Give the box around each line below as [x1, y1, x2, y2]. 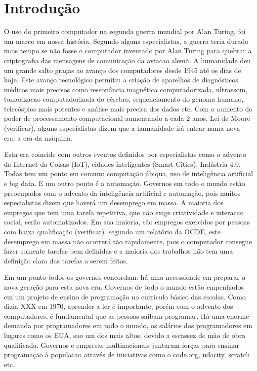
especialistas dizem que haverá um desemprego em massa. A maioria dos [4, 197, 223, 208]
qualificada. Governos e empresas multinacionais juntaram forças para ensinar [4, 339, 240, 350]
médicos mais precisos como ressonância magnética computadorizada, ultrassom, [4, 84, 248, 94]
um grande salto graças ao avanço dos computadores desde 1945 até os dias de [4, 65, 241, 75]
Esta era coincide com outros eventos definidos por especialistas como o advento [4, 149, 247, 159]
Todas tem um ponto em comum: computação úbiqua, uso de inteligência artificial [4, 168, 253, 179]
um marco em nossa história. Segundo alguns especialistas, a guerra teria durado [4, 36, 249, 46]
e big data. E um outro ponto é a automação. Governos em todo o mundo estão [4, 178, 245, 188]
